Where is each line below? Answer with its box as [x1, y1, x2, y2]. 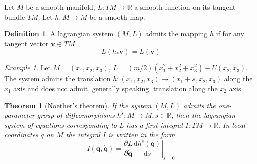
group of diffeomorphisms [37, 110, 115, 120]
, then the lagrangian [171, 110, 236, 120]
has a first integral [126, 119, 183, 130]
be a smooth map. [89, 11, 145, 22]
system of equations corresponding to [4, 119, 117, 130]
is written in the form [108, 129, 175, 140]
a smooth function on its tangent [134, 2, 236, 12]
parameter [4, 110, 35, 120]
